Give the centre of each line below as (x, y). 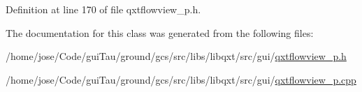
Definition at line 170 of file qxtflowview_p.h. (103, 9)
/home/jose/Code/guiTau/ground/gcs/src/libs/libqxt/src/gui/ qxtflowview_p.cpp (181, 79)
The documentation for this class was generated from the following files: (160, 32)
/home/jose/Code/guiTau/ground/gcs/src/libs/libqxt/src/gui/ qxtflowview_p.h (176, 56)
